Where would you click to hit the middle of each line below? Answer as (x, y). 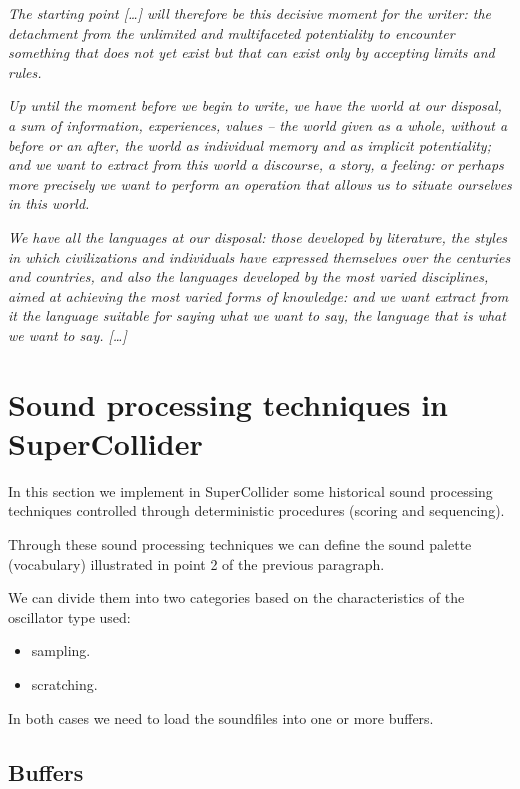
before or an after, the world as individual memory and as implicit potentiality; (249, 144)
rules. (25, 71)
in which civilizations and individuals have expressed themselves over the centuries (259, 256)
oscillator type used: (69, 616)
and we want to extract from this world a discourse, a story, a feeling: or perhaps (256, 164)
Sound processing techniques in (228, 403)
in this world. (49, 203)
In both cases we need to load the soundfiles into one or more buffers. (221, 717)
